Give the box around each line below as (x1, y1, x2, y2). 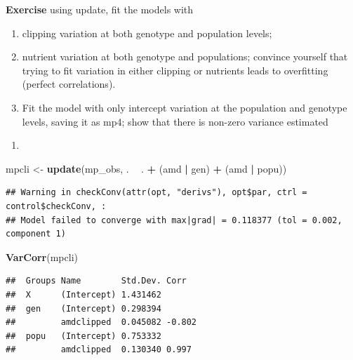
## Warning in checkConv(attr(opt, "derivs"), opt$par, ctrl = (6, 187, 307, 198)
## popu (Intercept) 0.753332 (6, 331, 161, 341)
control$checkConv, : (6, 201, 107, 211)
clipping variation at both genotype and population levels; (22, 25, 272, 40)
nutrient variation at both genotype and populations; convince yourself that (22, 49, 348, 64)
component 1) (6, 229, 66, 239)
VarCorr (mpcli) (6, 249, 78, 264)
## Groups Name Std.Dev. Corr (6, 276, 187, 286)
